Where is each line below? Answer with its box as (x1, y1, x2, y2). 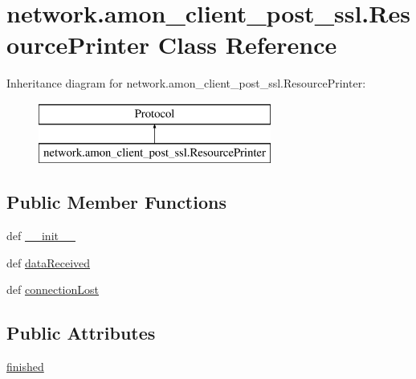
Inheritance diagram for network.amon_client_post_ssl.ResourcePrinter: (6, 75, 366, 92)
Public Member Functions (6, 189, 226, 214)
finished (6, 358, 44, 375)
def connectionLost (6, 281, 100, 298)
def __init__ (6, 227, 75, 244)
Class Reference (157, 28, 337, 61)
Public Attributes (6, 320, 156, 345)
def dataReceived (6, 254, 91, 271)
